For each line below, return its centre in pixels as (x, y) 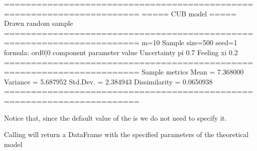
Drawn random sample (39, 23)
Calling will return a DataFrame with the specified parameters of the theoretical (126, 134)
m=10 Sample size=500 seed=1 (189, 42)
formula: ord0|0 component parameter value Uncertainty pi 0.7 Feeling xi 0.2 (121, 52)
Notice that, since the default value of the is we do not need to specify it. (116, 117)
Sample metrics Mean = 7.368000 (193, 72)
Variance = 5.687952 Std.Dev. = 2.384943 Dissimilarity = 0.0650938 (108, 81)
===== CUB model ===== (189, 13)
